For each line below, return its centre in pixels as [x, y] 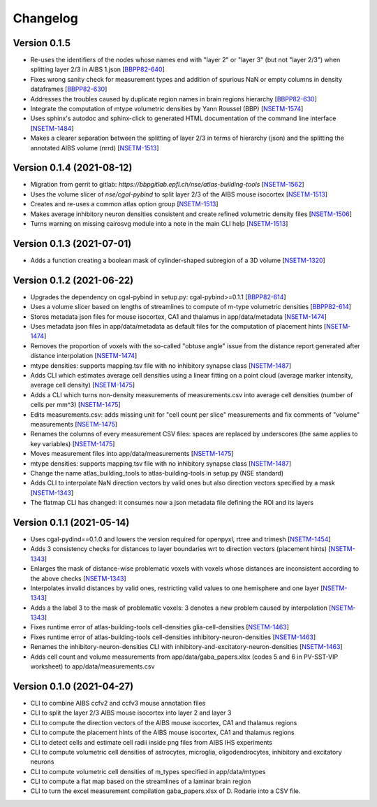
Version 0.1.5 [42, 43]
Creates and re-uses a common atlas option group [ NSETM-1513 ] [125, 204]
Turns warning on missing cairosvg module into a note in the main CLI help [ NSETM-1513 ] [159, 224]
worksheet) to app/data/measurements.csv [93, 666]
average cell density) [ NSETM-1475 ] [83, 385]
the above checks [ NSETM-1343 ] [78, 578]
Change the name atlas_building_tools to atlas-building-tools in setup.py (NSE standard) [157, 473]
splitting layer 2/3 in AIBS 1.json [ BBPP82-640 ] [98, 69]
